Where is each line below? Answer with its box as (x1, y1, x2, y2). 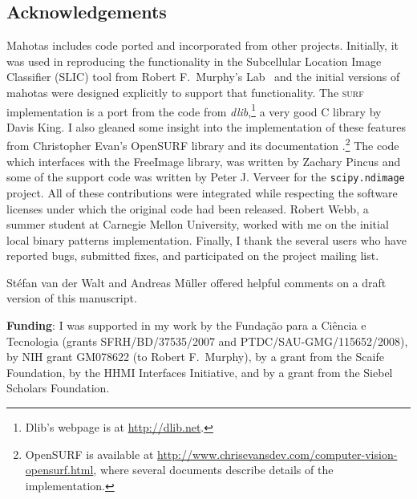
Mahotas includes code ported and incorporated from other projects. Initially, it (6, 37, 399, 54)
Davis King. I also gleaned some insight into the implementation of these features (6, 118, 407, 135)
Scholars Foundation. (6, 379, 110, 396)
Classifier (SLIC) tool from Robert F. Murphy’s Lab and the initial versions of (6, 68, 400, 85)
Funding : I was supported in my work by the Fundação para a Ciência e (6, 317, 366, 334)
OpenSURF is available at (25, 445, 154, 462)
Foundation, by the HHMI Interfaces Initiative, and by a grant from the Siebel (6, 363, 393, 380)
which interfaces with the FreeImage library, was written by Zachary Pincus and (6, 152, 401, 169)
